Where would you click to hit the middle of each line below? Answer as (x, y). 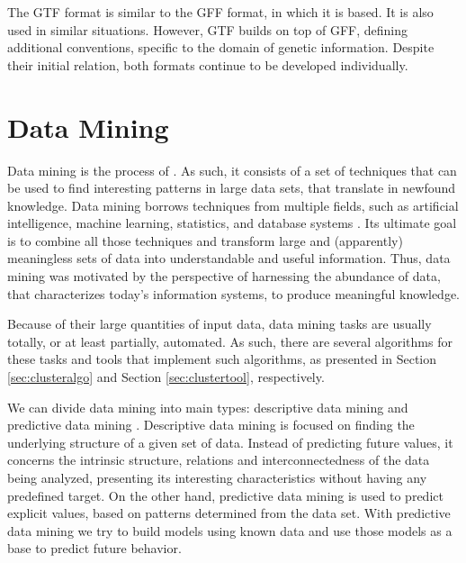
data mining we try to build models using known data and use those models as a (230, 530)
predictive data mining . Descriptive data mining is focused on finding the (211, 425)
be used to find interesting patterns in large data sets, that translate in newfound (232, 188)
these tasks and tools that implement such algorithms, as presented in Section (222, 359)
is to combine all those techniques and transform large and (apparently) (205, 240)
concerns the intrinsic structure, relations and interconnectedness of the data (219, 460)
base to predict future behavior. (94, 548)
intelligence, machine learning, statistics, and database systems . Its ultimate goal (232, 223)
